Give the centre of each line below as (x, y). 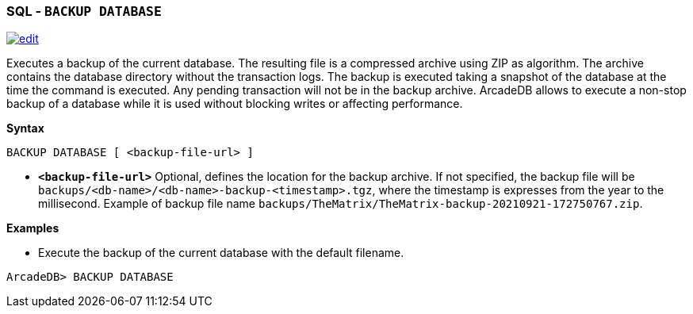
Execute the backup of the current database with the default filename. (221, 253)
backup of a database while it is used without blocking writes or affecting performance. (235, 104)
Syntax (25, 128)
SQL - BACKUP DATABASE (84, 11)
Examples (33, 228)
